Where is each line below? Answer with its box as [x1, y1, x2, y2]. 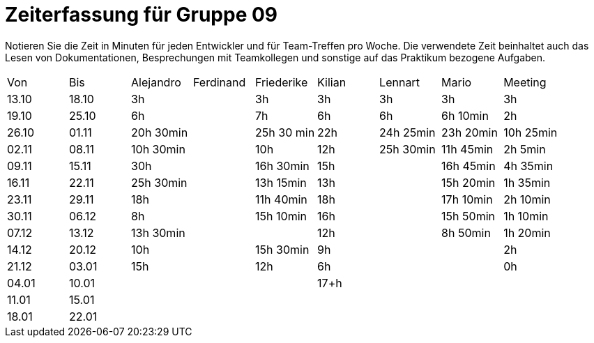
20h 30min [131, 125, 188, 139]
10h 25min [503, 125, 558, 139]
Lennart [379, 75, 420, 89]
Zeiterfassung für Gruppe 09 [5, 3, 278, 26]
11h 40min [255, 192, 307, 206]
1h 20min [503, 225, 551, 240]
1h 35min [503, 175, 551, 190]
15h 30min [255, 242, 310, 257]
